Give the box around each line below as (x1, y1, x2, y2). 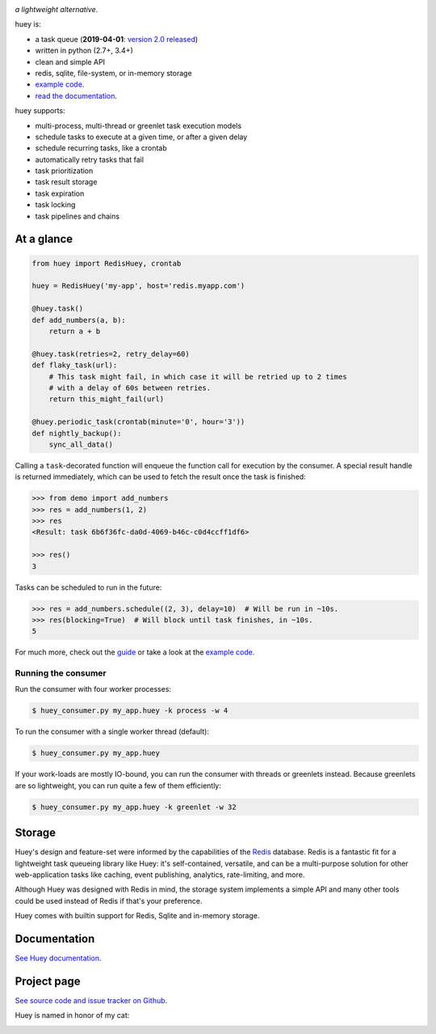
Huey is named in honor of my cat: (15, 1011, 130, 1020)
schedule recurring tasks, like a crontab (35, 143, 167, 153)
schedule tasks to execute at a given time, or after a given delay (35, 132, 248, 142)
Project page (15, 974, 81, 988)
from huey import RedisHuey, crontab (31, 259, 182, 268)
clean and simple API (35, 57, 105, 66)
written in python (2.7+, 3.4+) (35, 45, 133, 56)
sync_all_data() (48, 439, 113, 449)
